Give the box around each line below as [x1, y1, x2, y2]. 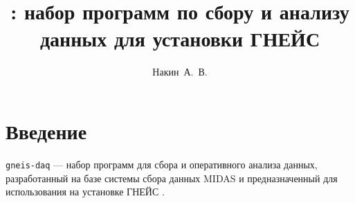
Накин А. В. [152, 64, 208, 79]
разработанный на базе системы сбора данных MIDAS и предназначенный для [6, 170, 338, 185]
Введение [6, 116, 87, 145]
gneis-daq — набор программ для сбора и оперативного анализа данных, [6, 157, 318, 171]
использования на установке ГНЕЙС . [6, 184, 165, 199]
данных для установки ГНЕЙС [39, 24, 320, 53]
